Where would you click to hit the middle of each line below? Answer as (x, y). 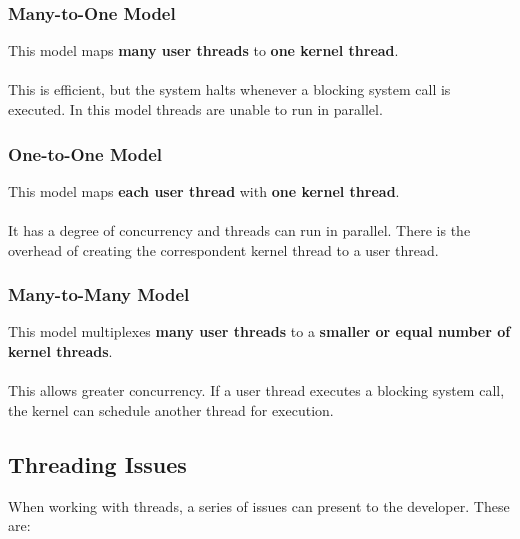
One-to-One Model (85, 153)
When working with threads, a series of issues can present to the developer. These (259, 505)
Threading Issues (97, 463)
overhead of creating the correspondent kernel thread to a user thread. (223, 249)
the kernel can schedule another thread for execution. (171, 409)
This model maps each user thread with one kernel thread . (204, 190)
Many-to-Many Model (99, 294)
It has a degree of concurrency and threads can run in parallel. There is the (239, 230)
